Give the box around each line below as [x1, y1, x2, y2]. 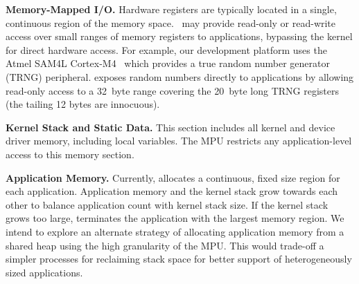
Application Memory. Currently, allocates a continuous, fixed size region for [6, 170, 340, 184]
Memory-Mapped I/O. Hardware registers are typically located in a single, [6, 2, 337, 16]
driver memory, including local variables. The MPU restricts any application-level [6, 133, 352, 148]
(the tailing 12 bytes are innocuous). [6, 97, 160, 111]
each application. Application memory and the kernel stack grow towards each [6, 184, 338, 198]
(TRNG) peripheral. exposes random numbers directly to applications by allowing [6, 69, 354, 84]
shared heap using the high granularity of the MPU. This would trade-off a [6, 238, 324, 252]
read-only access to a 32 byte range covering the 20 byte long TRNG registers [6, 83, 340, 97]
